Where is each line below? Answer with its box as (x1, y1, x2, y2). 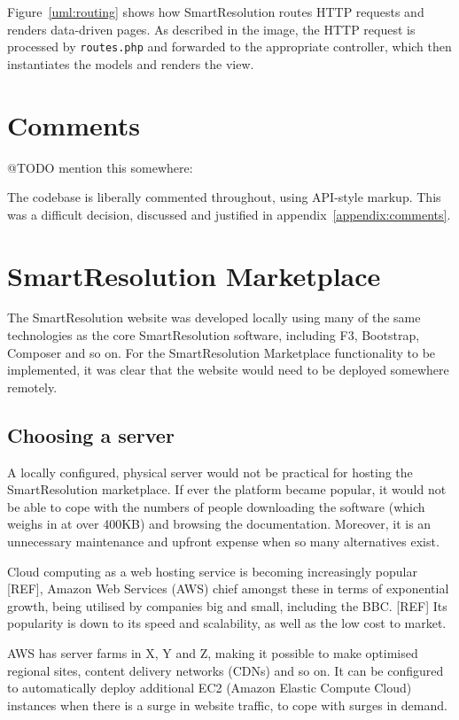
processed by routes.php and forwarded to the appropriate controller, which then (7, 37, 452, 56)
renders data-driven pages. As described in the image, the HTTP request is (7, 19, 416, 38)
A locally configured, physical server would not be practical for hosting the (7, 462, 413, 481)
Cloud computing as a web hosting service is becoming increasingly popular (7, 561, 417, 580)
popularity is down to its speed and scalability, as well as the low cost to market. (7, 614, 447, 632)
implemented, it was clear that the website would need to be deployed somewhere (7, 360, 449, 379)
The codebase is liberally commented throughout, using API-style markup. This (7, 188, 441, 206)
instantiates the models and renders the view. (7, 54, 254, 73)
